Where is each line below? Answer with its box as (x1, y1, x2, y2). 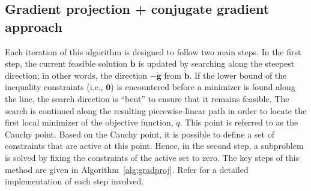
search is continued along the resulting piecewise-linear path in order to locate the (5, 104, 307, 117)
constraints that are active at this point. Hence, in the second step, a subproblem (5, 139, 304, 152)
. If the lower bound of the (189, 68, 287, 81)
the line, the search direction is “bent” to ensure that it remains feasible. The (5, 92, 289, 105)
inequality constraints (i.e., (5, 80, 103, 93)
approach (5, 17, 62, 35)
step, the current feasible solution (5, 57, 128, 70)
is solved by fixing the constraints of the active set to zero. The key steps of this (5, 151, 300, 163)
